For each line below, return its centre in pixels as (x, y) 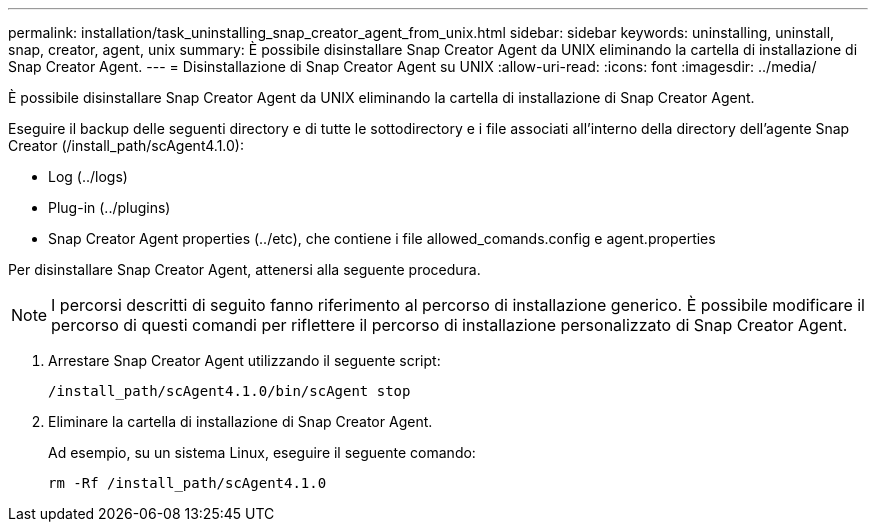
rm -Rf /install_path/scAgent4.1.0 (187, 483)
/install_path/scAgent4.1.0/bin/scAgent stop (229, 391)
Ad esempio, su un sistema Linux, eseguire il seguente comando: (262, 452)
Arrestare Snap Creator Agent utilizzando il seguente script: (244, 360)
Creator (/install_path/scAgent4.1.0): (126, 145)
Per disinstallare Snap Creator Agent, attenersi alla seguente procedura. (244, 269)
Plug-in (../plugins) (109, 207)
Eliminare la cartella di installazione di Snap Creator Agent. (240, 421)
